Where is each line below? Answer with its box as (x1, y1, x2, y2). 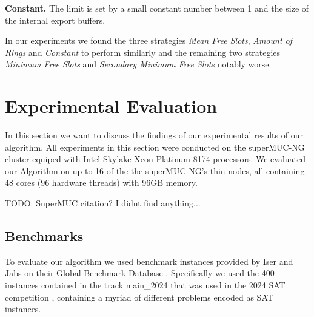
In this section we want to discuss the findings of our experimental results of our (5, 129, 303, 141)
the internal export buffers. (5, 13, 105, 26)
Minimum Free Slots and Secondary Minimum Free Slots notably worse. (5, 58, 272, 70)
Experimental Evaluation (5, 94, 218, 118)
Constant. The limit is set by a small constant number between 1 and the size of (5, 2, 309, 14)
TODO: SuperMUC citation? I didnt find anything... (5, 197, 201, 210)
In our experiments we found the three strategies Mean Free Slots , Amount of (5, 34, 293, 47)
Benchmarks (5, 227, 84, 245)
